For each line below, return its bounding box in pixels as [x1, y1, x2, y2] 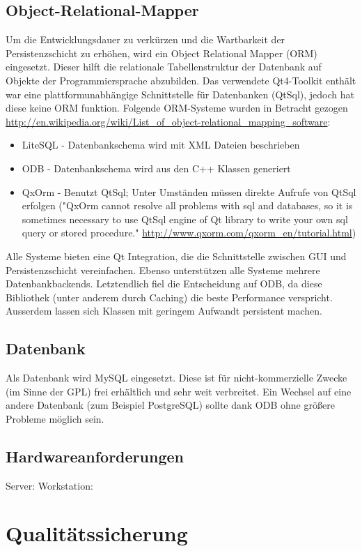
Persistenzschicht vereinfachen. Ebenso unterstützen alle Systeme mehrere [6, 262, 320, 277]
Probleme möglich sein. [6, 411, 104, 425]
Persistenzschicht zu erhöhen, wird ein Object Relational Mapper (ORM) [6, 45, 317, 60]
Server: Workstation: [6, 478, 93, 492]
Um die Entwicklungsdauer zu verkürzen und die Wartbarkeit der [6, 32, 285, 47]
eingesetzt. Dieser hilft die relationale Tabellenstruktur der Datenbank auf [6, 59, 322, 74]
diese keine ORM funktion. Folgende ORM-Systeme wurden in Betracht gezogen [6, 100, 348, 115]
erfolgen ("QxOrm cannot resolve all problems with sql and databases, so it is [22, 198, 353, 213]
